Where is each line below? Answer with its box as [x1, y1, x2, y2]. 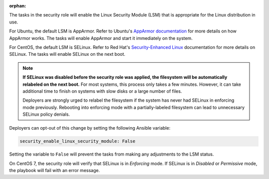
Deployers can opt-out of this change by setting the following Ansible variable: [9, 125, 170, 131]
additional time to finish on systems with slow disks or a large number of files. [22, 88, 182, 94]
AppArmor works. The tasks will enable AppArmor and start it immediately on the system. [9, 35, 193, 41]
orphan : [9, 3, 26, 8]
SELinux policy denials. [22, 111, 70, 117]
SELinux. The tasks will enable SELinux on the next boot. [9, 51, 126, 57]
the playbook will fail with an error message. [9, 168, 100, 174]
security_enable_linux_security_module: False [19, 139, 135, 144]
